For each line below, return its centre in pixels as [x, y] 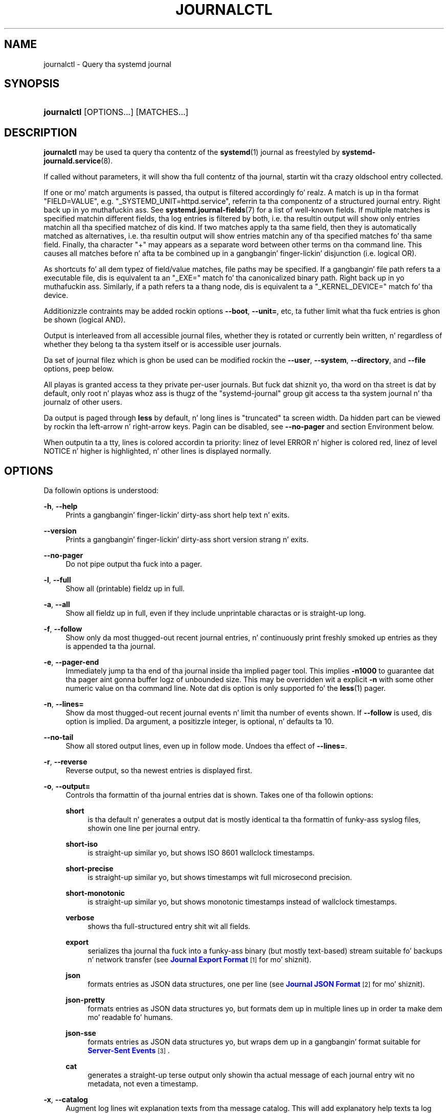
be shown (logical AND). [85, 320]
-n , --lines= [64, 704]
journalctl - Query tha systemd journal [107, 64]
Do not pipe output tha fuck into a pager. [134, 564]
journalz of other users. [83, 402]
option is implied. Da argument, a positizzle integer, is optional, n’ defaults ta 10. [200, 722]
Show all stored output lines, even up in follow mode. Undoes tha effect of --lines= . [206, 746]
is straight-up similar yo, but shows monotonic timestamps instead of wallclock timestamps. [242, 902]
